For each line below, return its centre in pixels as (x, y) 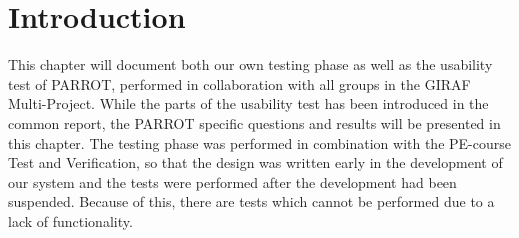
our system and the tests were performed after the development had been (232, 181)
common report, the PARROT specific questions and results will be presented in (254, 122)
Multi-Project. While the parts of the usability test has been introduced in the (248, 103)
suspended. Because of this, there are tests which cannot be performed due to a (251, 201)
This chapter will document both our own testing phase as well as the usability (250, 64)
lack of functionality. (70, 220)
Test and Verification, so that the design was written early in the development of (255, 162)
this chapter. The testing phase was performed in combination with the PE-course (259, 142)
